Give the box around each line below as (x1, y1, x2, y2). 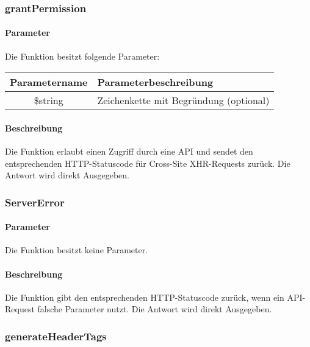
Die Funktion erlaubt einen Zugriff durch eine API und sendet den (5, 145, 253, 158)
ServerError (5, 194, 65, 209)
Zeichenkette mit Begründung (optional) (97, 93, 270, 108)
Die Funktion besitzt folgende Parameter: (5, 49, 160, 62)
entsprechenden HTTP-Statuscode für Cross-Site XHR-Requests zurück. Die (5, 156, 290, 169)
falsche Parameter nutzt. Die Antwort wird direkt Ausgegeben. (37, 303, 272, 315)
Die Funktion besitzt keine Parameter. (5, 244, 148, 256)
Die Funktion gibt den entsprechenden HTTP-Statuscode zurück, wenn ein (5, 290, 284, 303)
